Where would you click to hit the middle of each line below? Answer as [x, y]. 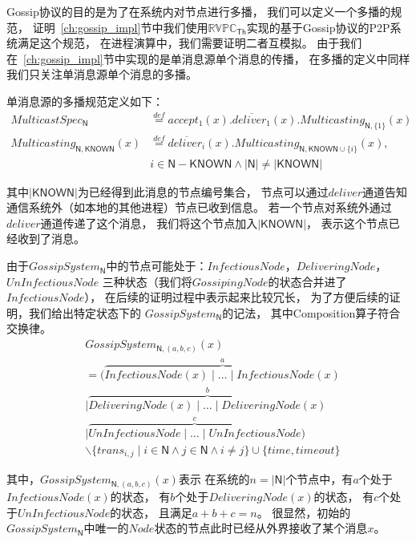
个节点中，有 [319, 479]
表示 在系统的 [214, 479]
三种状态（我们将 [147, 281]
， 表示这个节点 [347, 222]
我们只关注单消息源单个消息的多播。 [102, 74]
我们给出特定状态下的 [85, 312]
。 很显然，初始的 [304, 512]
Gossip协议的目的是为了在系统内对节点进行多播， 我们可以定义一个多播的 [199, 11]
